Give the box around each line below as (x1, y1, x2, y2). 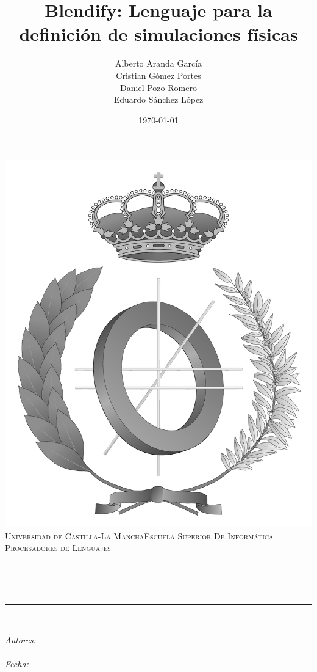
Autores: (5, 633, 36, 646)
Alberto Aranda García (115, 57, 202, 70)
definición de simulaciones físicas (19, 21, 298, 46)
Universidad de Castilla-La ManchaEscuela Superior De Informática (5, 529, 274, 542)
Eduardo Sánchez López (113, 93, 204, 106)
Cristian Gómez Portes (116, 68, 201, 81)
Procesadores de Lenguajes (5, 541, 111, 554)
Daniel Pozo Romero (120, 81, 197, 93)
